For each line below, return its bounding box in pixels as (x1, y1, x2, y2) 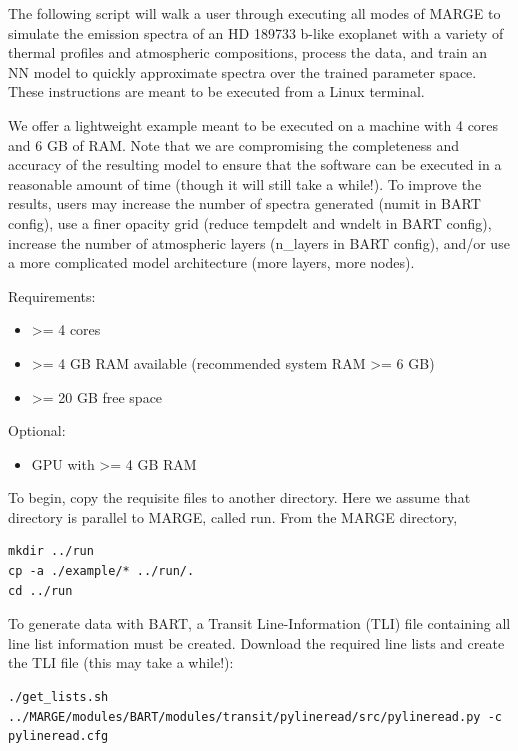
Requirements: (8, 285, 96, 306)
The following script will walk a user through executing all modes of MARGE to (8, 3, 501, 23)
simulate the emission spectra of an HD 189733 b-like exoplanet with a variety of (8, 22, 504, 43)
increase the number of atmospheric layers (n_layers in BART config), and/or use (8, 232, 510, 253)
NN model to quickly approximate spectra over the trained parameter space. (8, 61, 477, 82)
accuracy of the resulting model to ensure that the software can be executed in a (8, 154, 502, 175)
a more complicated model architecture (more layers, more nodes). (8, 252, 415, 273)
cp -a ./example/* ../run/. (8, 564, 195, 579)
